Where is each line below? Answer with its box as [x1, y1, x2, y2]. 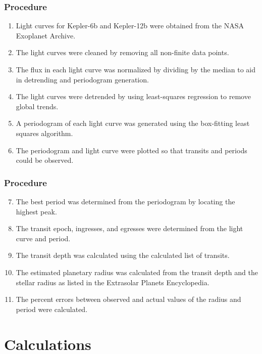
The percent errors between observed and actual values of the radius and [16, 294, 241, 304]
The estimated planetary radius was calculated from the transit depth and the [16, 267, 258, 277]
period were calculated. [16, 303, 88, 314]
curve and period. [16, 233, 71, 243]
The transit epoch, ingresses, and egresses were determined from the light [16, 223, 243, 234]
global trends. [16, 101, 59, 111]
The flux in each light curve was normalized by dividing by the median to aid [16, 64, 256, 74]
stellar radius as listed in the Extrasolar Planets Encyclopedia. [16, 277, 209, 287]
